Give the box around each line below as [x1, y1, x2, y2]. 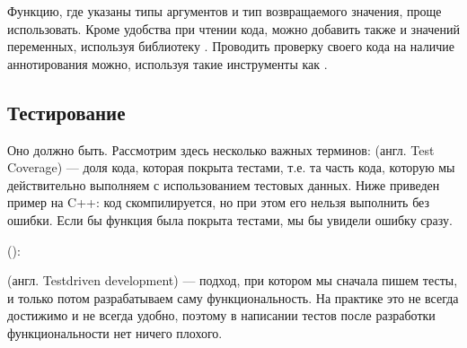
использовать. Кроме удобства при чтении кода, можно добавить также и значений [7, 19, 461, 38]
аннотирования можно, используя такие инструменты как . [7, 54, 328, 73]
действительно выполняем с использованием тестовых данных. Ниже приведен [7, 175, 440, 194]
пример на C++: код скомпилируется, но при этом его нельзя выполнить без [7, 193, 429, 212]
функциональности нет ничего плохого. [7, 323, 223, 342]
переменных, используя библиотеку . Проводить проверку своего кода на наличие [7, 37, 454, 56]
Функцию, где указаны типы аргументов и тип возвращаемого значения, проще [7, 2, 442, 20]
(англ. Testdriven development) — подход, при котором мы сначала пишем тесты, [7, 271, 458, 290]
